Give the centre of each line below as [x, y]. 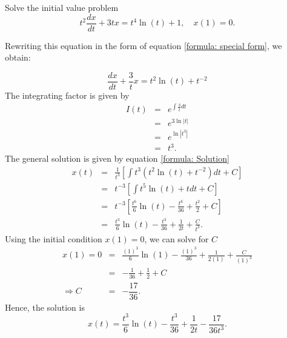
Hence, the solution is [45, 307]
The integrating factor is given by [67, 95]
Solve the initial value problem [62, 7]
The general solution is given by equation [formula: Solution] [117, 158]
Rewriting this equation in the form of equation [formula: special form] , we [143, 45]
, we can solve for [176, 238]
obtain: [18, 57]
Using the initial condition [54, 238]
